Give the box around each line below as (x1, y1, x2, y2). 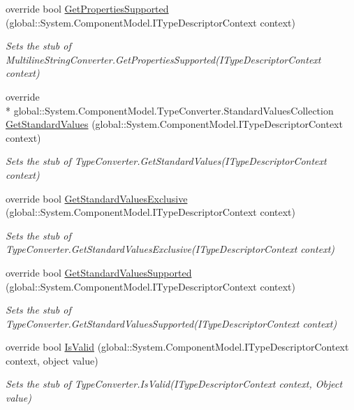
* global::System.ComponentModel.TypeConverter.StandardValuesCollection (6, 103, 334, 117)
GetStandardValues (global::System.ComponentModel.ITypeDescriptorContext (6, 117, 343, 131)
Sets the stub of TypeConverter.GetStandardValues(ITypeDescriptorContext (6, 154, 327, 168)
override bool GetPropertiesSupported (6, 1, 169, 15)
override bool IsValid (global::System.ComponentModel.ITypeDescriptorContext (6, 339, 349, 354)
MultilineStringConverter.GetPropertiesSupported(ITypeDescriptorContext (6, 52, 321, 66)
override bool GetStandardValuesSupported (6, 265, 192, 279)
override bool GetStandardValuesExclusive (6, 191, 188, 205)
